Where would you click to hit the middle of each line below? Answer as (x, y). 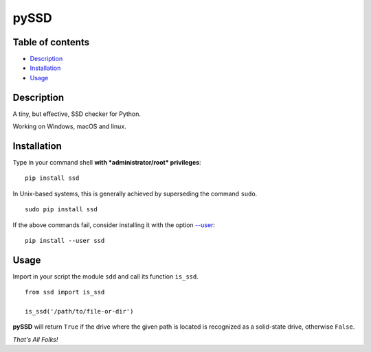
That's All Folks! (35, 339)
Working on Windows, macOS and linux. (69, 126)
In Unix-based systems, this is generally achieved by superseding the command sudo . (135, 193)
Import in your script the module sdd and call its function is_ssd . (105, 276)
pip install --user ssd (65, 240)
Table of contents (51, 42)
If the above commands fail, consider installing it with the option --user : (114, 225)
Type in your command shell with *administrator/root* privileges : (107, 163)
